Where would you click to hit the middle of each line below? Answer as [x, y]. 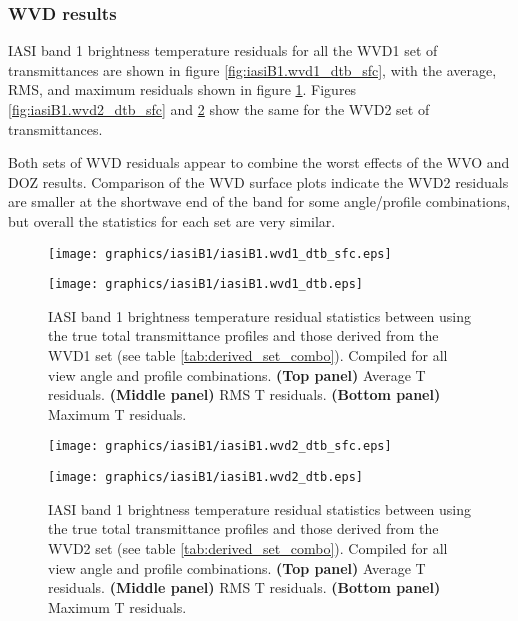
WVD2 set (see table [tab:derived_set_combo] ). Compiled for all [248, 547]
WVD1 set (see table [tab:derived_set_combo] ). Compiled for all [248, 355]
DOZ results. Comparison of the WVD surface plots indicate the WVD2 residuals [258, 181]
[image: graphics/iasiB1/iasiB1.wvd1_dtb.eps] [205, 284]
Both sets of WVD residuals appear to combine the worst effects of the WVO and [259, 162]
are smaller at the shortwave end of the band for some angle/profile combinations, [259, 201]
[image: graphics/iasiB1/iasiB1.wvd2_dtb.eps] [205, 477]
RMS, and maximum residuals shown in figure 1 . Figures [182, 89]
